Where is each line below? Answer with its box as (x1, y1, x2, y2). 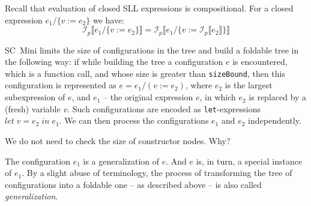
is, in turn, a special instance (196, 154, 303, 167)
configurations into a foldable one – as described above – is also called (5, 178, 262, 190)
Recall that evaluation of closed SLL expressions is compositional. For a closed (5, 2, 294, 14)
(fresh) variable (5, 102, 61, 115)
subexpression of (5, 91, 65, 103)
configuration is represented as (5, 79, 116, 91)
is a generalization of (83, 154, 160, 167)
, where (185, 79, 213, 91)
